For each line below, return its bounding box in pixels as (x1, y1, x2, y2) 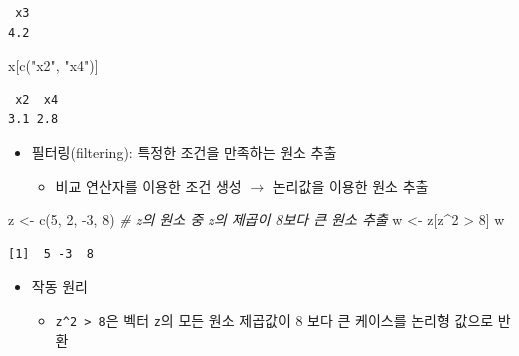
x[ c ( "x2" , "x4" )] (8, 55, 99, 76)
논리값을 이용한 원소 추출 (272, 175, 429, 196)
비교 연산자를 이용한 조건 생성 (55, 175, 242, 196)
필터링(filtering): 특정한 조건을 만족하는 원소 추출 (31, 141, 337, 162)
